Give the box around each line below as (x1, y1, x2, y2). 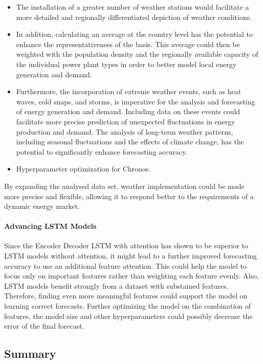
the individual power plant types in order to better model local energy (16, 58, 237, 69)
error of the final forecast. (4, 320, 84, 331)
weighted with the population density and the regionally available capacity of (16, 49, 258, 59)
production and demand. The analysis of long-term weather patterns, (16, 126, 233, 137)
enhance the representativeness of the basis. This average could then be (16, 38, 240, 49)
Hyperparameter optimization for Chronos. (16, 163, 151, 174)
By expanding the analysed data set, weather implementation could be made (4, 180, 245, 191)
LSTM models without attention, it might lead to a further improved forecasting (4, 250, 257, 261)
